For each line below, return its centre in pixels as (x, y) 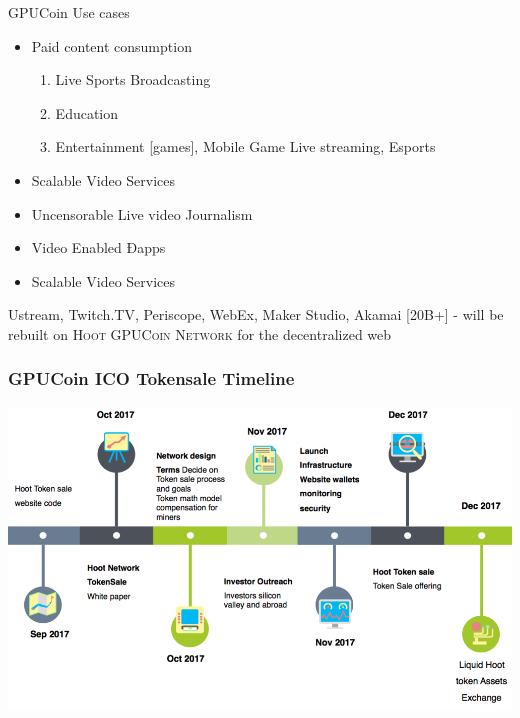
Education (87, 112)
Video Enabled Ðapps (98, 247)
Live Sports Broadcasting (133, 79)
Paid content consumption (111, 45)
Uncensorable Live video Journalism (142, 213)
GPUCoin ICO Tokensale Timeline (151, 378)
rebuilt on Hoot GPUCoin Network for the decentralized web (200, 333)
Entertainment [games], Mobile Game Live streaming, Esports (245, 146)
